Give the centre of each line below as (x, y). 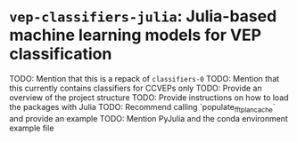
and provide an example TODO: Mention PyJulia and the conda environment (148, 118)
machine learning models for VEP (135, 35)
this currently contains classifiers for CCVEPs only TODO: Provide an (136, 88)
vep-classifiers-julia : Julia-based (143, 16)
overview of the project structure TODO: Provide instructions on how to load (149, 97)
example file (32, 128)
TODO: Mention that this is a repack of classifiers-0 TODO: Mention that (144, 78)
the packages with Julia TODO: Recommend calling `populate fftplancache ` (142, 108)
